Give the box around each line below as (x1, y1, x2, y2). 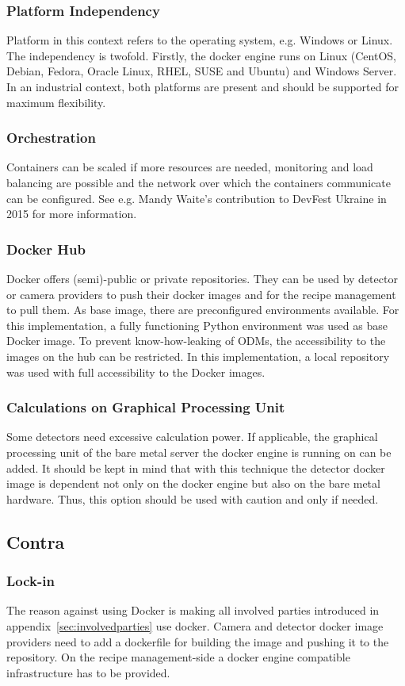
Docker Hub (6, 239, 86, 259)
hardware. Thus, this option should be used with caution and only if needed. (6, 490, 379, 507)
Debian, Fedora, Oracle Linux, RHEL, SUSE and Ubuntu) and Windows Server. (6, 63, 397, 79)
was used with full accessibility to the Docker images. (6, 363, 266, 380)
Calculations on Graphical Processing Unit (6, 397, 285, 417)
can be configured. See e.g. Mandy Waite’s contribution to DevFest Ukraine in (6, 190, 387, 206)
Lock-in (6, 571, 55, 591)
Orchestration (6, 128, 96, 148)
